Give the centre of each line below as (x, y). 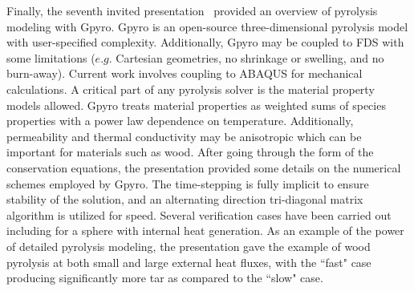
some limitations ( (51, 57)
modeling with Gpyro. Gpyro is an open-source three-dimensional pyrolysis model (207, 26)
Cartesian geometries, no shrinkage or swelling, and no (250, 57)
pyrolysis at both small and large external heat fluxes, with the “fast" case (189, 262)
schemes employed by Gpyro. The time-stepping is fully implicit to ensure (188, 183)
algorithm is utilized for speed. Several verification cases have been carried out (199, 214)
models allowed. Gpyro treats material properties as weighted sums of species (196, 105)
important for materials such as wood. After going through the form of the (190, 152)
